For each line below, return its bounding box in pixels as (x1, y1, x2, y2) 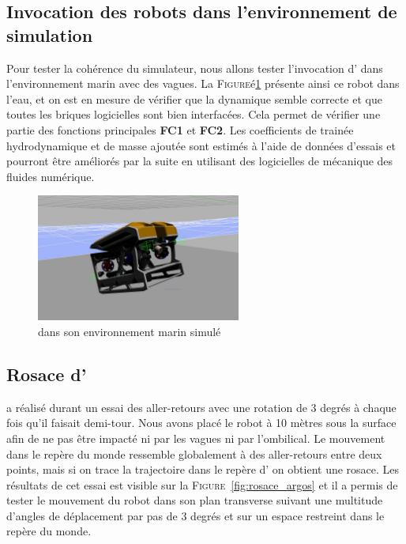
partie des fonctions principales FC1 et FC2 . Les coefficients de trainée (6, 121, 354, 138)
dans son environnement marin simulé (38, 323, 221, 339)
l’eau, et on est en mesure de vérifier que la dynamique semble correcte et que (6, 90, 382, 107)
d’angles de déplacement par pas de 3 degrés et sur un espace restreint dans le (6, 507, 385, 523)
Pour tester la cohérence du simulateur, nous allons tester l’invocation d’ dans (6, 59, 383, 76)
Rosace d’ (6, 361, 87, 386)
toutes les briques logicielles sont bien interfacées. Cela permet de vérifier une (6, 106, 381, 123)
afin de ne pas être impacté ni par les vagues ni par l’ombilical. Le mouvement (6, 429, 385, 446)
